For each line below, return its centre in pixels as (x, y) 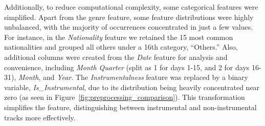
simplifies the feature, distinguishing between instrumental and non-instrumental (130, 107)
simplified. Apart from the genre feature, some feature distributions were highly (129, 17)
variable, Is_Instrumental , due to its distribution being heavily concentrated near (132, 87)
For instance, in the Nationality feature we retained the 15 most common (119, 37)
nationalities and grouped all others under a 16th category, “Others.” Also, (121, 47)
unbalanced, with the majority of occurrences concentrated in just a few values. (129, 27)
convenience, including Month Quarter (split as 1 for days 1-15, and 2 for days (127, 67)
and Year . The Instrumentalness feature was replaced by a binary (145, 77)
